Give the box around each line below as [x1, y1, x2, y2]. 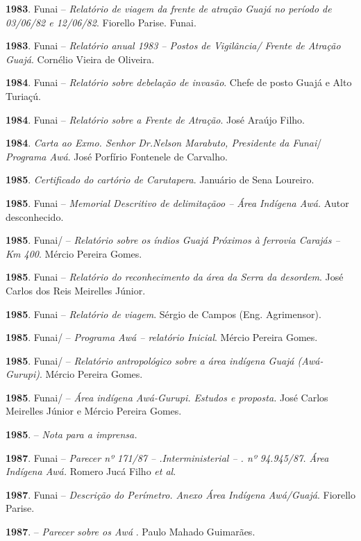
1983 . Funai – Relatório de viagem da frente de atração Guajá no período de [6, 1, 332, 15]
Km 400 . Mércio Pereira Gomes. [6, 246, 142, 260]
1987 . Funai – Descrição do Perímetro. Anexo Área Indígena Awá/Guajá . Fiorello [6, 487, 356, 501]
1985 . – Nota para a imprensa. [6, 427, 137, 442]
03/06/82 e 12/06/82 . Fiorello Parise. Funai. [6, 15, 196, 29]
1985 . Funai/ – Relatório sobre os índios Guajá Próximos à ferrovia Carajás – [6, 233, 340, 247]
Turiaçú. [6, 88, 42, 103]
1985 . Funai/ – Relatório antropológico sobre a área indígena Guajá [6, 353, 294, 367]
